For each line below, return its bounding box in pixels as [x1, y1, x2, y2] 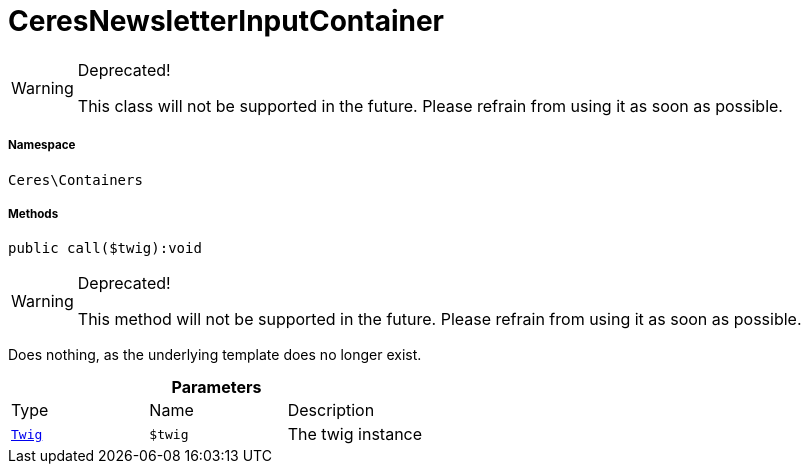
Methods [8, 206, 59, 221]
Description [287, 400, 375, 421]
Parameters [171, 377, 262, 398]
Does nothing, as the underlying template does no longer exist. [8, 346, 422, 364]
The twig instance [287, 424, 423, 445]
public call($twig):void [8, 240, 202, 257]
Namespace [8, 138, 76, 153]
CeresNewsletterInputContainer [8, 4, 445, 38]
